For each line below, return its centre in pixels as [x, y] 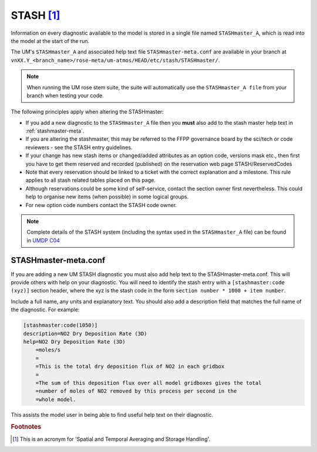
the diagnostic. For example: [45, 310]
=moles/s [48, 350]
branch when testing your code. [65, 95]
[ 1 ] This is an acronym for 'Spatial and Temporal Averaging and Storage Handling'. [112, 439]
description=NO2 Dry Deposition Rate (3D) [85, 333]
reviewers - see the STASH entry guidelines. [79, 147]
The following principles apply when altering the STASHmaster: [87, 112]
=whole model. [56, 399]
